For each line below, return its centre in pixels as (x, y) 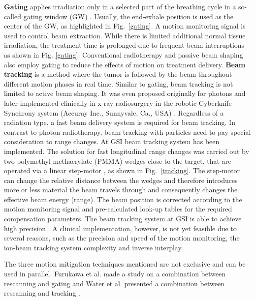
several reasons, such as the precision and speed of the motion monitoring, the (122, 238)
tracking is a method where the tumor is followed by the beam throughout (118, 74)
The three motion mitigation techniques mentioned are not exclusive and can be (125, 264)
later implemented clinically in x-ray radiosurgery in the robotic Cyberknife (118, 103)
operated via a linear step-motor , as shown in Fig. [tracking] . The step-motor (122, 170)
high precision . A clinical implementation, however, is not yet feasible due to (120, 228)
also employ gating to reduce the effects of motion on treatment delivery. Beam (125, 64)
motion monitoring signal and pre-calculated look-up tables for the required (118, 209)
